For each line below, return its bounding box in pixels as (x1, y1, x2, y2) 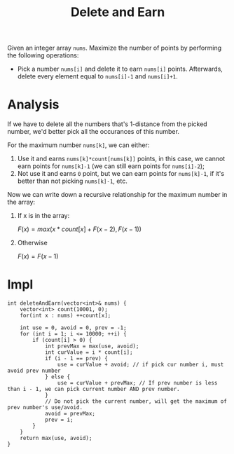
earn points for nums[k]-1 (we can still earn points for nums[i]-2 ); (17, 162, 205, 170)
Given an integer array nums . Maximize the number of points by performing (7, 43, 222, 53)
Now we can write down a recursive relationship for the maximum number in (7, 191, 228, 199)
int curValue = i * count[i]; (44, 349, 133, 356)
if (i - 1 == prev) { (44, 355, 109, 362)
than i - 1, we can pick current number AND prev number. (7, 386, 180, 393)
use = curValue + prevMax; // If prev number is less (57, 380, 218, 387)
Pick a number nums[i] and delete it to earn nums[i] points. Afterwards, (17, 64, 223, 74)
